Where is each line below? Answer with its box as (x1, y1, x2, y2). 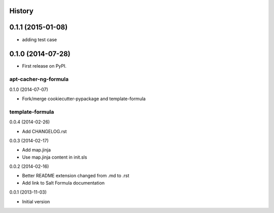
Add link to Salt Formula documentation (22, 179, 105, 186)
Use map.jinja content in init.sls (22, 154, 87, 160)
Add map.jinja (22, 147, 51, 153)
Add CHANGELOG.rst (22, 128, 67, 134)
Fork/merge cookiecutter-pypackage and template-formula (22, 96, 146, 102)
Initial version (22, 198, 50, 204)
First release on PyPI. (22, 63, 67, 69)
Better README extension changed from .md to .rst (22, 173, 129, 179)
